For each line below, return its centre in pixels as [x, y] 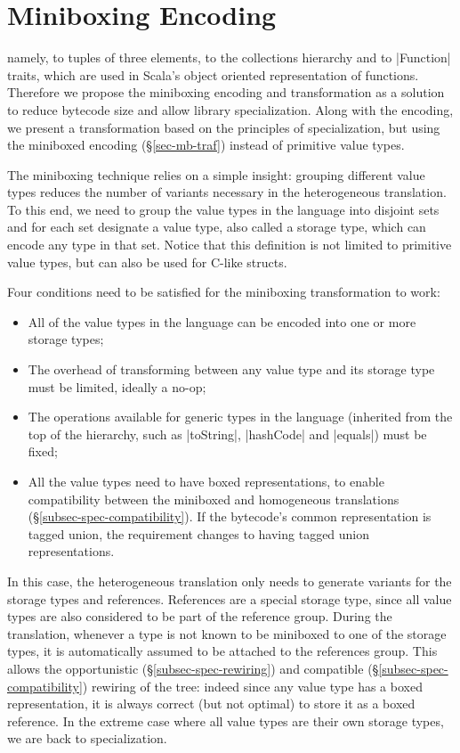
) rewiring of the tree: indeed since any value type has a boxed [252, 686]
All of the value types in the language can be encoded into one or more [222, 321]
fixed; [43, 451]
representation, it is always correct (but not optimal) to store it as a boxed [211, 704]
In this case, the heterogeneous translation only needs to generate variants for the [230, 581]
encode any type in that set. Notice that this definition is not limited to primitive [230, 245]
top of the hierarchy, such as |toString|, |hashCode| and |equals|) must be [227, 434]
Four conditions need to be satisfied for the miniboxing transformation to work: [224, 292]
